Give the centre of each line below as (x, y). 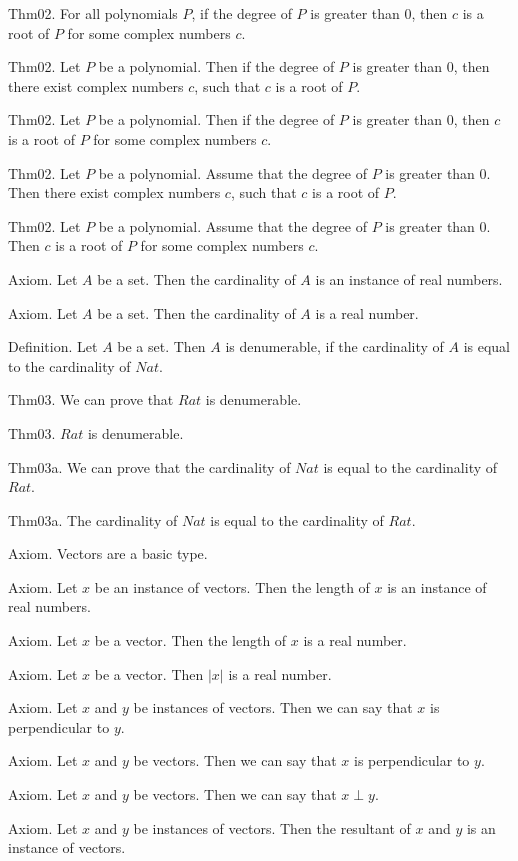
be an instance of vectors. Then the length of (232, 586)
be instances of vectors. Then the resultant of (272, 827)
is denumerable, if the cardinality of (334, 346)
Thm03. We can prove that (91, 399)
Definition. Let (53, 346)
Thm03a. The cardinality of (93, 519)
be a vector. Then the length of (190, 640)
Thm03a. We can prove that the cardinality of (149, 466)
